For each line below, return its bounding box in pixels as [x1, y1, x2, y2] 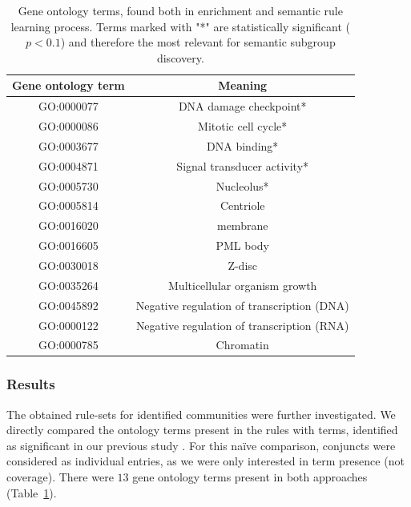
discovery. [156, 49, 204, 66]
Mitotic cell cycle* [198, 118, 288, 135]
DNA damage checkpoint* [178, 98, 307, 115]
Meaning [218, 77, 268, 94]
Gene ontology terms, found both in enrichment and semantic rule [18, 2, 343, 18]
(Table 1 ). [6, 484, 57, 501]
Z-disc [228, 256, 258, 273]
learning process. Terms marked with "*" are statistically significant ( [10, 18, 351, 34]
